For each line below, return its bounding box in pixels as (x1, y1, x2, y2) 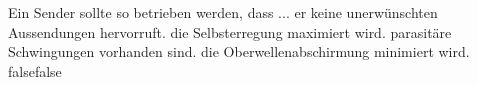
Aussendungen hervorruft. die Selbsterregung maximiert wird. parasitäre (8, 21, 452, 42)
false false (8, 60, 62, 81)
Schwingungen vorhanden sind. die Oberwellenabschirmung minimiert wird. (8, 41, 470, 62)
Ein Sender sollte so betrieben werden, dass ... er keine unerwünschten (8, 2, 438, 22)
